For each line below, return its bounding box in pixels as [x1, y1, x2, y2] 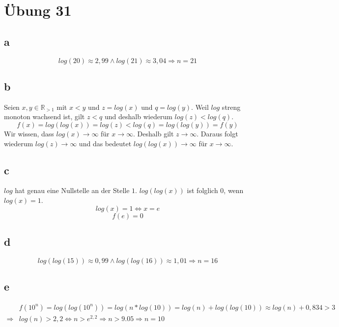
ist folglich [187, 185, 218, 196]
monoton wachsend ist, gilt [4, 111, 85, 122]
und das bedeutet [79, 138, 132, 148]
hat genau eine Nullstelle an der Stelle [15, 185, 130, 196]
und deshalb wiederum [105, 111, 172, 122]
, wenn [224, 185, 244, 196]
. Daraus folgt [197, 128, 238, 138]
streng [222, 101, 241, 112]
